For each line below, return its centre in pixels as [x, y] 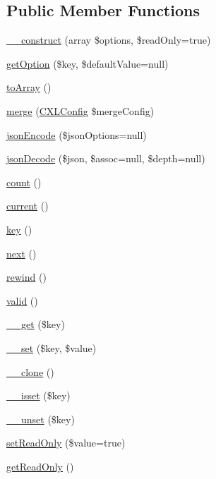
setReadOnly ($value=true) [66, 443]
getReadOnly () [40, 466]
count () [24, 182]
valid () [22, 300]
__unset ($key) [41, 419]
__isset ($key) [38, 395]
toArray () [29, 87]
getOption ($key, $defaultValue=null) [88, 63]
